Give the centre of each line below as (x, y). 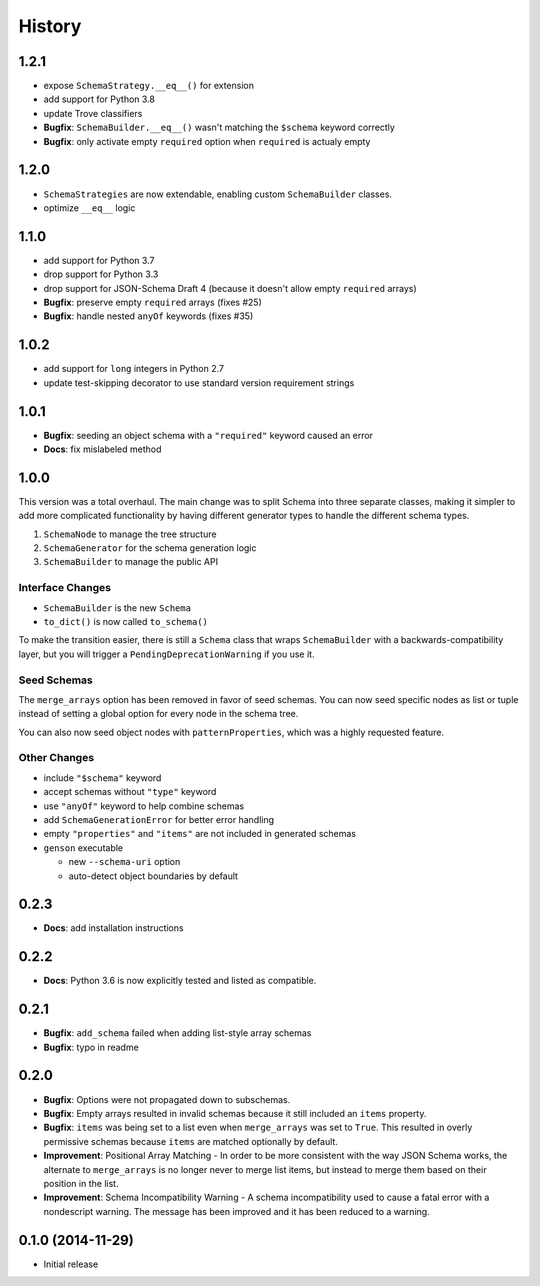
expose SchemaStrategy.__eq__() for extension (149, 86)
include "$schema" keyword (102, 777)
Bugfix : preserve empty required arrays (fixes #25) (152, 302)
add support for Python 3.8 (99, 99)
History (50, 26)
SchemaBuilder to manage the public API (131, 562)
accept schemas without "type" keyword (130, 792)
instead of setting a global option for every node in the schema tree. (158, 714)
